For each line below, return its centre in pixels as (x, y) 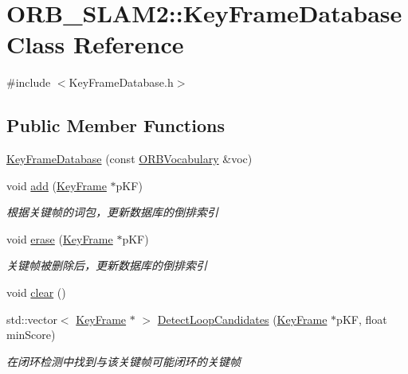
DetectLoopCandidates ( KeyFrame (242, 319)
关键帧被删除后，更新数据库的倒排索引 (107, 265)
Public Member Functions (116, 125)
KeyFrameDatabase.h (121, 82)
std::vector (32, 319)
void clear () (36, 292)
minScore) (31, 335)
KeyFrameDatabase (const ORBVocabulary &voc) (129, 159)
